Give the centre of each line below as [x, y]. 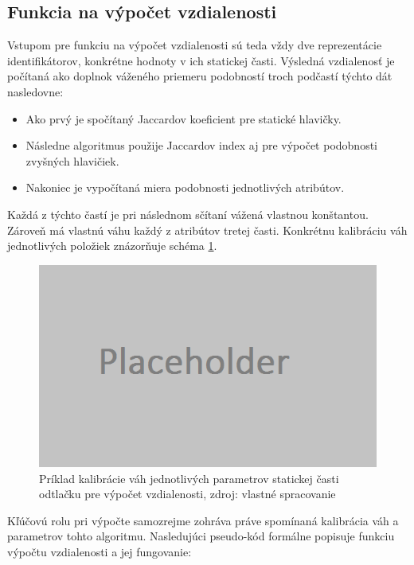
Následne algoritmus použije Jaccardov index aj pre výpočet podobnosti [201, 145]
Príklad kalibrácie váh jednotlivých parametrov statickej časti [189, 478]
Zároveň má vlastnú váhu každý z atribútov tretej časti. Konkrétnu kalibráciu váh [207, 230]
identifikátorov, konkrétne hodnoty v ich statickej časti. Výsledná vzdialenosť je [201, 60]
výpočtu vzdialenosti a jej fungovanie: [100, 551]
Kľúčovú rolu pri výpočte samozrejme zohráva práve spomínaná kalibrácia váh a [203, 520]
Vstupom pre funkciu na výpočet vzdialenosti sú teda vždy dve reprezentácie [195, 45]
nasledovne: [35, 91]
